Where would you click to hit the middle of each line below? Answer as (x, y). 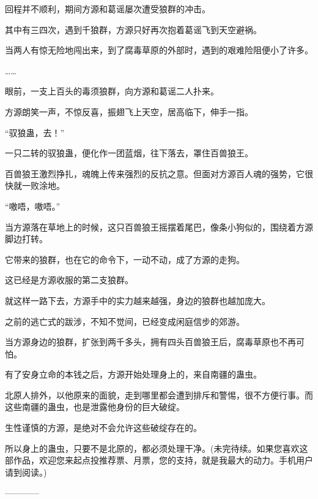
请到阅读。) (26, 472)
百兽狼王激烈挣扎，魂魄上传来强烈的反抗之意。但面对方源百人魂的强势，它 (155, 173)
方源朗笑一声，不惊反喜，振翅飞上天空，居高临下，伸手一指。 (129, 111)
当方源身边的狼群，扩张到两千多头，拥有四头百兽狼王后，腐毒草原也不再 (150, 342)
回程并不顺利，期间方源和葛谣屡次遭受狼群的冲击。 (108, 9)
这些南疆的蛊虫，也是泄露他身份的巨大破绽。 (95, 407)
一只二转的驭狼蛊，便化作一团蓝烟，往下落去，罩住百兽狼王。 (129, 153)
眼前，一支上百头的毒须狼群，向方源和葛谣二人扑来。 (112, 91)
